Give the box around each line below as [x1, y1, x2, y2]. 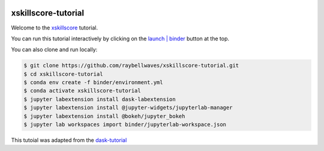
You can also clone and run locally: [11, 46, 98, 54]
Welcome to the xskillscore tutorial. [11, 24, 98, 31]
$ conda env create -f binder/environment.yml [23, 79, 163, 86]
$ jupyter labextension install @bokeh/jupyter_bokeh [23, 112, 185, 120]
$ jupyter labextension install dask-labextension [23, 96, 176, 102]
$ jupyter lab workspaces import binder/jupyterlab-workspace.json [23, 121, 227, 128]
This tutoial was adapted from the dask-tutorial [11, 137, 127, 144]
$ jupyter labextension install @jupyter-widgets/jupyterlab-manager [23, 104, 233, 111]
